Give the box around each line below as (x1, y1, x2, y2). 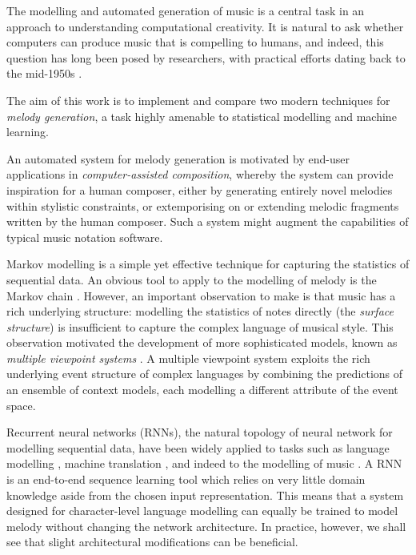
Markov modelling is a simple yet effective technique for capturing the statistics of (6, 255, 410, 272)
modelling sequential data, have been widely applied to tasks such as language (6, 439, 390, 456)
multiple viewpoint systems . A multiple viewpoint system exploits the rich (6, 349, 370, 366)
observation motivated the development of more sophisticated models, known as (6, 334, 398, 351)
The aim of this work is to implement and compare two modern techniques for (6, 91, 390, 108)
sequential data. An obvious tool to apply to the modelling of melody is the (6, 271, 377, 288)
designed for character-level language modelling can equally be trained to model (6, 502, 398, 519)
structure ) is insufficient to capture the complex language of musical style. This (6, 318, 394, 335)
